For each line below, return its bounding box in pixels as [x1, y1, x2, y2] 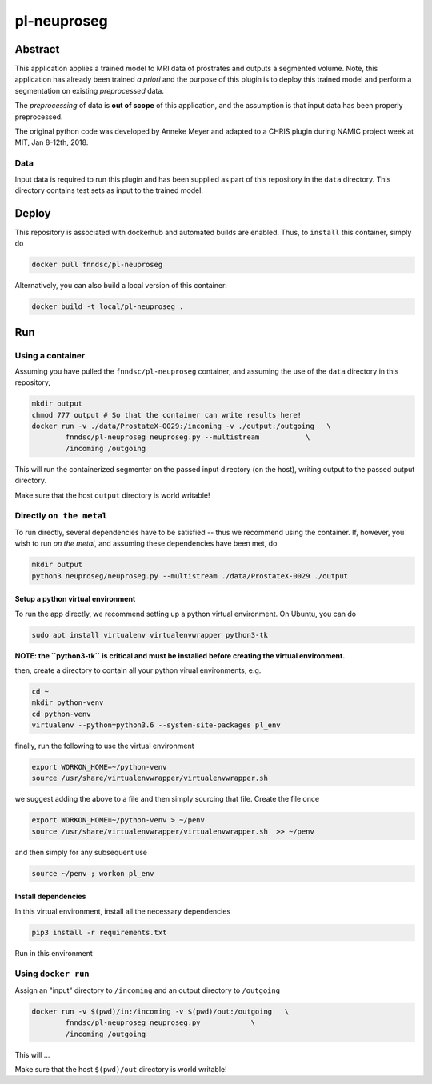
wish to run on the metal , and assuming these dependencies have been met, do [14, 538, 278, 548]
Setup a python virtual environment [14, 594, 136, 604]
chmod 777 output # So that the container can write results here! [31, 410, 302, 419]
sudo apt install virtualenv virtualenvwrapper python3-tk [31, 630, 268, 639]
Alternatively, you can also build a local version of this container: [14, 281, 228, 290]
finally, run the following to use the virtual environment [14, 741, 194, 751]
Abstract [14, 42, 60, 56]
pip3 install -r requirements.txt [31, 928, 167, 937]
